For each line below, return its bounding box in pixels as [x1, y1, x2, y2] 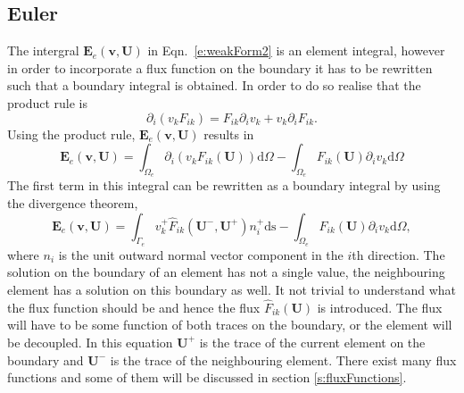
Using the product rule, [7, 124, 136, 143]
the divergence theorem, [7, 193, 138, 212]
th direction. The [352, 245, 445, 263]
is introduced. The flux [317, 297, 443, 316]
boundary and [7, 350, 84, 369]
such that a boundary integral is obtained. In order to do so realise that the [7, 76, 421, 95]
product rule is [7, 93, 88, 112]
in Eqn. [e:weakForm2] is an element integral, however [147, 41, 445, 60]
